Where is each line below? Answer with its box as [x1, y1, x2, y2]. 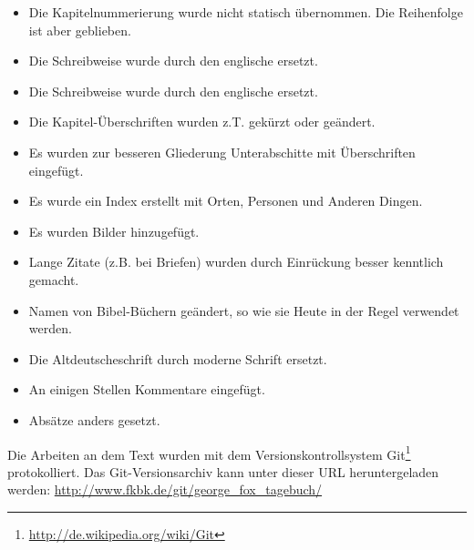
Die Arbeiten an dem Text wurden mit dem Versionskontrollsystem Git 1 [7, 442, 411, 463]
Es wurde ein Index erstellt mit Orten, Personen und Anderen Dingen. [28, 191, 423, 210]
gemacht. [28, 270, 79, 289]
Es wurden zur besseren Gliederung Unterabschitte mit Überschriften [28, 142, 416, 161]
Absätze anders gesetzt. [28, 410, 160, 429]
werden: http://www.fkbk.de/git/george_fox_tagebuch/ [7, 480, 323, 499]
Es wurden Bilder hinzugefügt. [28, 221, 200, 240]
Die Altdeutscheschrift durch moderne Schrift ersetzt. [28, 349, 327, 368]
